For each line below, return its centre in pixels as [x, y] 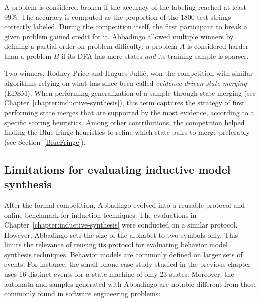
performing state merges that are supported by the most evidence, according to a [129, 112]
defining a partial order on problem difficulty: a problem [91, 46]
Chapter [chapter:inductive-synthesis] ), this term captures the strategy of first [124, 102]
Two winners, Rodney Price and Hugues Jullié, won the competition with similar [129, 73]
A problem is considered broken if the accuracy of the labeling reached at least [125, 7]
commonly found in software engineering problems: [82, 294]
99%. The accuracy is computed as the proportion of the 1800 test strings [118, 16]
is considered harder [218, 46]
